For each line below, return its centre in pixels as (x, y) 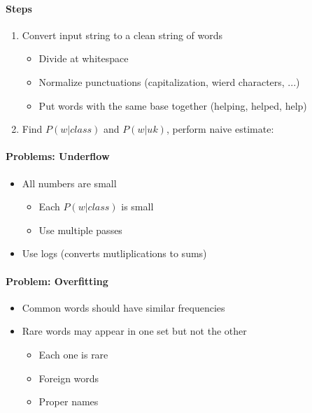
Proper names (69, 401)
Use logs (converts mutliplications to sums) (114, 253)
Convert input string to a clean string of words (122, 35)
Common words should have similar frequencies (123, 307)
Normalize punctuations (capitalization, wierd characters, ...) (169, 81)
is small (137, 206)
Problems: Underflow (58, 156)
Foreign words (69, 378)
